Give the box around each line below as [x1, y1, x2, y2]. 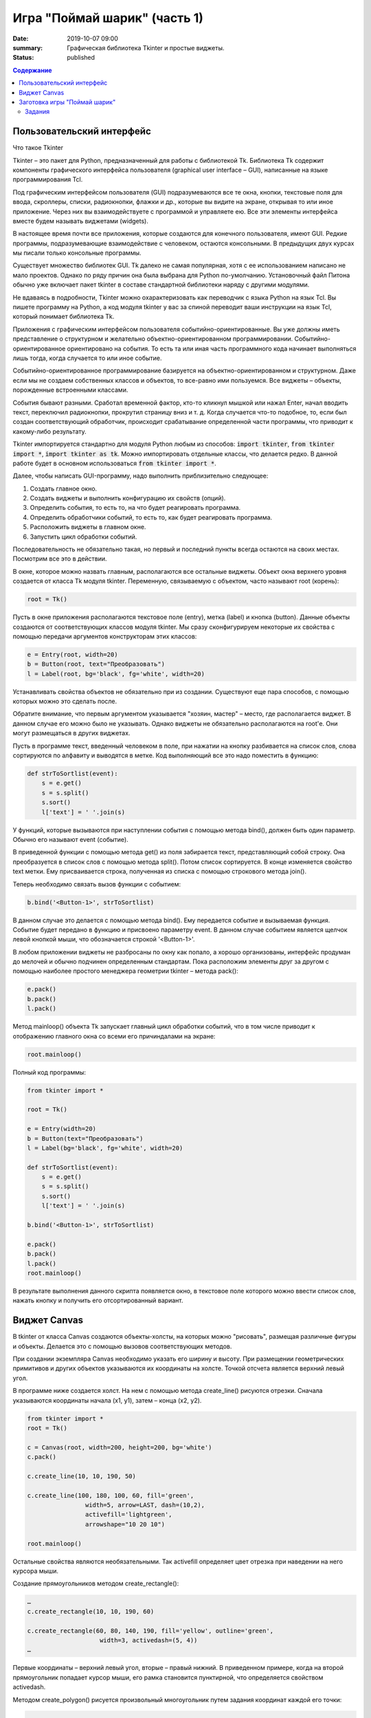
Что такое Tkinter [12, 144, 64, 152]
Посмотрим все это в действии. [12, 555, 107, 563]
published [67, 54, 95, 62]
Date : [12, 34, 29, 43]
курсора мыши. [12, 1567, 58, 1575]
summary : [12, 43, 43, 52]
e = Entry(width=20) [27, 1125, 96, 1133]
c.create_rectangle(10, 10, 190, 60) [27, 1607, 155, 1615]
